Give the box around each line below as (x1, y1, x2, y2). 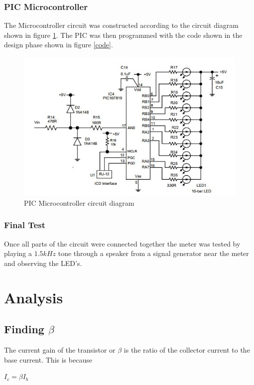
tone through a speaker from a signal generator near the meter (58, 248, 249, 258)
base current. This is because (4, 354, 92, 365)
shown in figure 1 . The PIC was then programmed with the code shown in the (4, 29, 243, 40)
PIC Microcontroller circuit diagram (24, 197, 134, 208)
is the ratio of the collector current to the (124, 345, 250, 355)
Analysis (4, 287, 63, 307)
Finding (4, 321, 44, 337)
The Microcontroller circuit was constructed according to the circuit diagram (4, 20, 239, 30)
